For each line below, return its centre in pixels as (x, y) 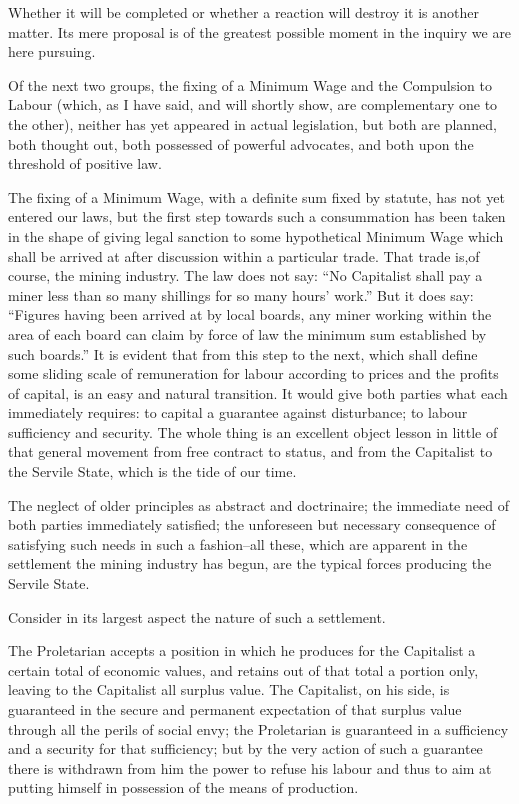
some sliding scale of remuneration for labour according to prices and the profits (253, 373)
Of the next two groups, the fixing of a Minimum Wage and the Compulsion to (250, 84)
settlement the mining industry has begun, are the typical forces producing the (250, 563)
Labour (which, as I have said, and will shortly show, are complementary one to (253, 104)
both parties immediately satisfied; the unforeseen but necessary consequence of (252, 524)
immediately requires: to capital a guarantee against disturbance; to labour (238, 412)
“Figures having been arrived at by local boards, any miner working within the (250, 314)
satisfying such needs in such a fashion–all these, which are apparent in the (238, 543)
